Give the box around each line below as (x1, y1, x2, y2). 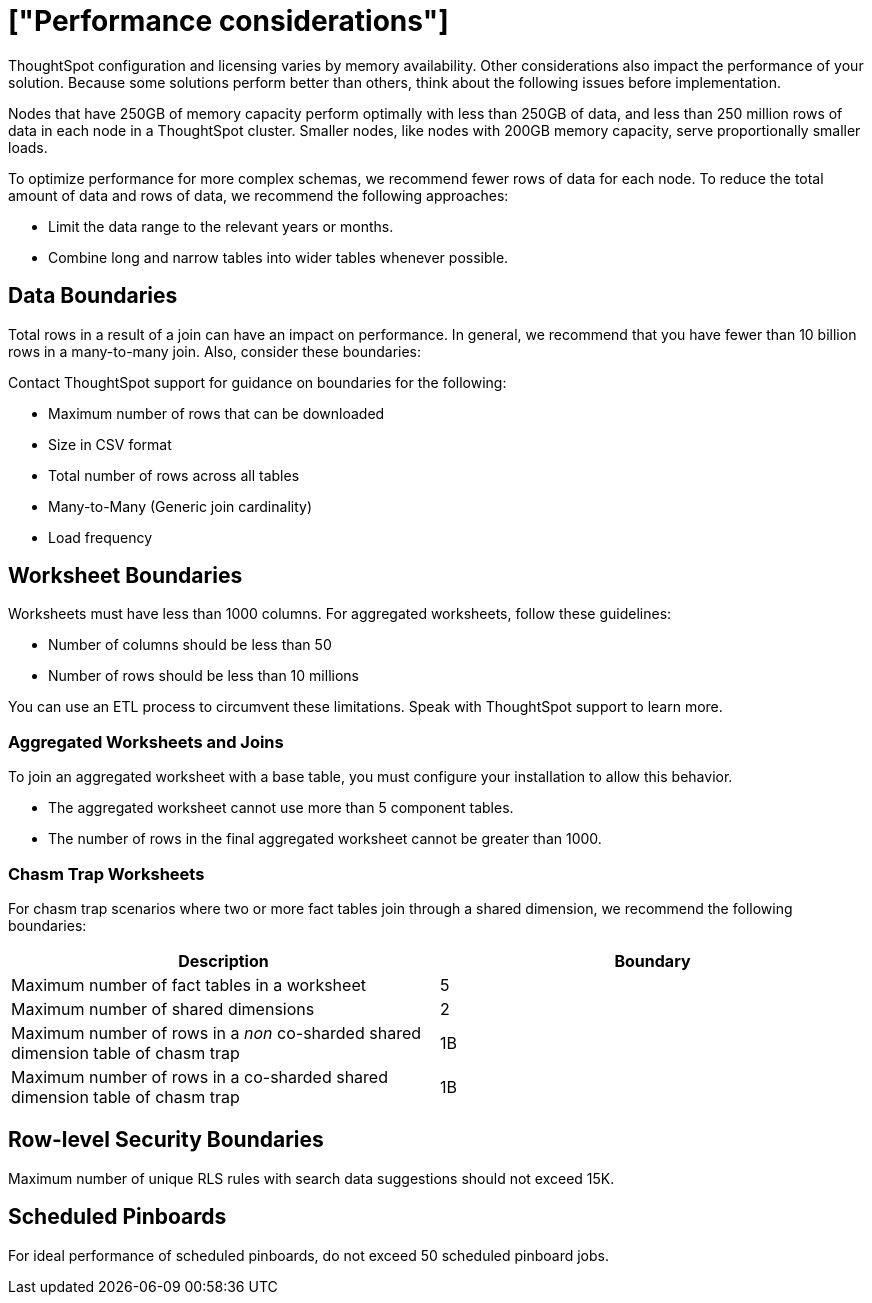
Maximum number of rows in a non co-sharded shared (11, 1022, 422, 1043)
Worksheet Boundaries (8, 563, 243, 589)
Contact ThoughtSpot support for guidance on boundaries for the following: (8, 373, 507, 391)
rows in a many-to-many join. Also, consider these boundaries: (8, 342, 422, 360)
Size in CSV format (48, 435, 172, 453)
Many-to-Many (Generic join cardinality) (48, 497, 312, 515)
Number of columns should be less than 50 (48, 636, 332, 654)
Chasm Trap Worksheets (8, 863, 205, 884)
